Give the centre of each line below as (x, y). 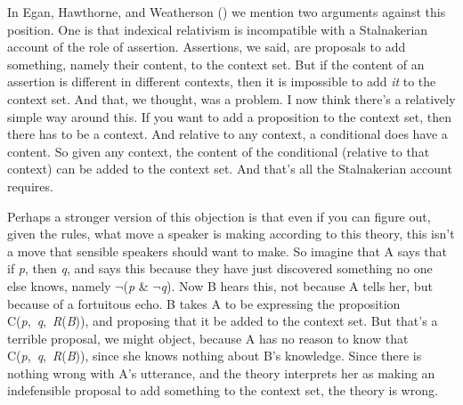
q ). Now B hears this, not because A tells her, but (296, 285)
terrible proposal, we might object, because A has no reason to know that (208, 338)
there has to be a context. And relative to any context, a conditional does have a (227, 134)
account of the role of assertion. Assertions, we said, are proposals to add (207, 47)
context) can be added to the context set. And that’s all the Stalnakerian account (230, 169)
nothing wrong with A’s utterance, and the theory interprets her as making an (221, 373)
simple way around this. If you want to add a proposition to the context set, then (229, 116)
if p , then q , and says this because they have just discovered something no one (220, 268)
